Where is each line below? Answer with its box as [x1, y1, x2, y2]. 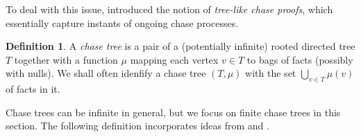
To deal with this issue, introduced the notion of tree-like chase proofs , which [6, 2, 333, 16]
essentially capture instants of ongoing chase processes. [6, 15, 239, 30]
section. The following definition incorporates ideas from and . [6, 118, 269, 133]
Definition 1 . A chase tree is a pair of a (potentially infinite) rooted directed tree [6, 39, 355, 53]
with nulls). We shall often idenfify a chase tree [6, 66, 206, 80]
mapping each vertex [130, 52, 219, 66]
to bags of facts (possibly [246, 52, 353, 66]
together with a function [14, 52, 118, 66]
